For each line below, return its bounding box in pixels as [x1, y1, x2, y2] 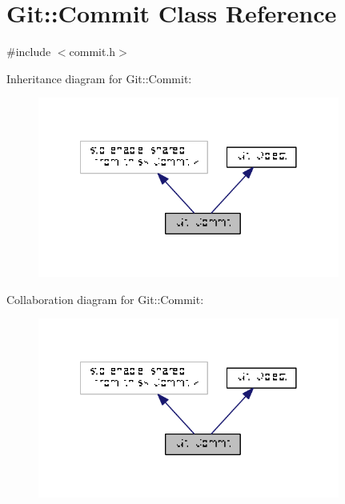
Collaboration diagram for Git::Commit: [6, 290, 204, 307]
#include [6, 43, 51, 60]
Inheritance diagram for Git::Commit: [6, 70, 192, 86]
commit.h [69, 43, 116, 60]
